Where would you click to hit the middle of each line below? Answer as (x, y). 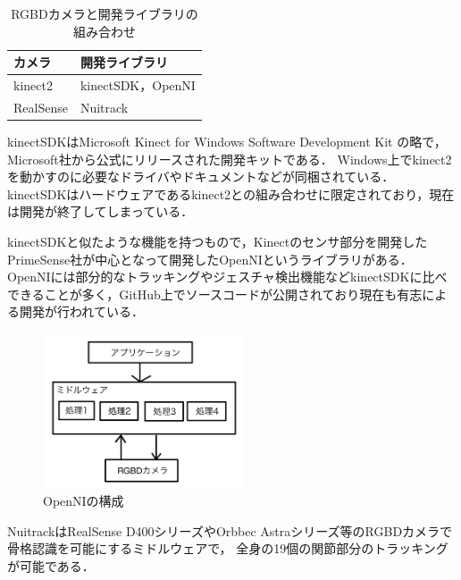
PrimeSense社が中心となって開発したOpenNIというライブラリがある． (210, 259)
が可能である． (51, 565)
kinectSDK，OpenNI (138, 85)
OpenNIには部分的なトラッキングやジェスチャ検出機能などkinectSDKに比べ (227, 277)
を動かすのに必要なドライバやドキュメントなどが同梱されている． (201, 177)
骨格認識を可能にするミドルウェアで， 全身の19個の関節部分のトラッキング (228, 548)
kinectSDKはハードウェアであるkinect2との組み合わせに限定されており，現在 (231, 193)
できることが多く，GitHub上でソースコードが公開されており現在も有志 (215, 294)
